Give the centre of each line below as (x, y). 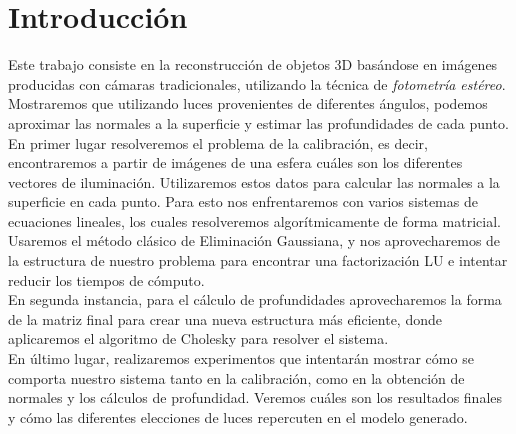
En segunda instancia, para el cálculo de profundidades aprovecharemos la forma (255, 299)
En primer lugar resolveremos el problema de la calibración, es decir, (218, 142)
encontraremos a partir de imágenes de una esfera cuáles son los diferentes (235, 162)
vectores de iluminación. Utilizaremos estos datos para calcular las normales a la (254, 181)
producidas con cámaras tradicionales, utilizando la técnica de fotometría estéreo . (257, 83)
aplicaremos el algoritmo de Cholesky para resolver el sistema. (198, 338)
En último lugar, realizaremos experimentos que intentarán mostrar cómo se (241, 358)
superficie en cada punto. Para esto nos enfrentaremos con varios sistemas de (243, 201)
